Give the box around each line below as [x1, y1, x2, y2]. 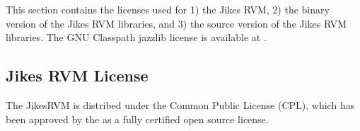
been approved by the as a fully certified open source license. [6, 111, 269, 126]
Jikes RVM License [6, 64, 149, 86]
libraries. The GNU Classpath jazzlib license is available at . [6, 30, 267, 45]
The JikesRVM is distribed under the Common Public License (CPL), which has [6, 97, 355, 112]
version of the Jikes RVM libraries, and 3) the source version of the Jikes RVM [6, 16, 347, 30]
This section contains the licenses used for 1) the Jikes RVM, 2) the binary [6, 2, 330, 16]
